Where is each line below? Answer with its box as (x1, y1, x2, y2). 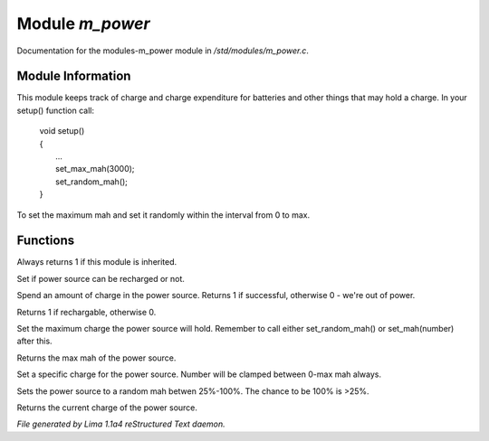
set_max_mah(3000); (55, 164, 135, 174)
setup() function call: (16, 105, 95, 116)
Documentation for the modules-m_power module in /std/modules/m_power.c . (16, 45, 310, 56)
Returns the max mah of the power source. (16, 352, 177, 363)
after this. (16, 335, 53, 347)
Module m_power (16, 14, 150, 33)
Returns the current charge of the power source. (16, 402, 198, 413)
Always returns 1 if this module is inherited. (16, 257, 177, 267)
